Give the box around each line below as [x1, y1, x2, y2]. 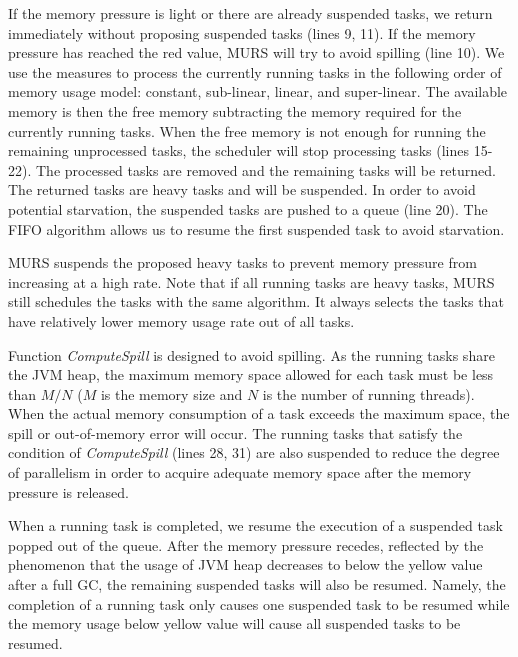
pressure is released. [8, 481, 129, 502]
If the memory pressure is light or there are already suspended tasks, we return [8, 3, 493, 23]
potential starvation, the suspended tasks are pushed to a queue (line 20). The [8, 198, 488, 219]
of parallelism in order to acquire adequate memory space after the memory [8, 462, 472, 483]
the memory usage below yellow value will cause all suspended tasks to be [8, 613, 461, 634]
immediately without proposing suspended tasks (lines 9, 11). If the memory [8, 22, 476, 43]
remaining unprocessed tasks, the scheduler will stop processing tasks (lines [8, 140, 470, 161]
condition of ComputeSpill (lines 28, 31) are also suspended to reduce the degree [8, 442, 500, 463]
